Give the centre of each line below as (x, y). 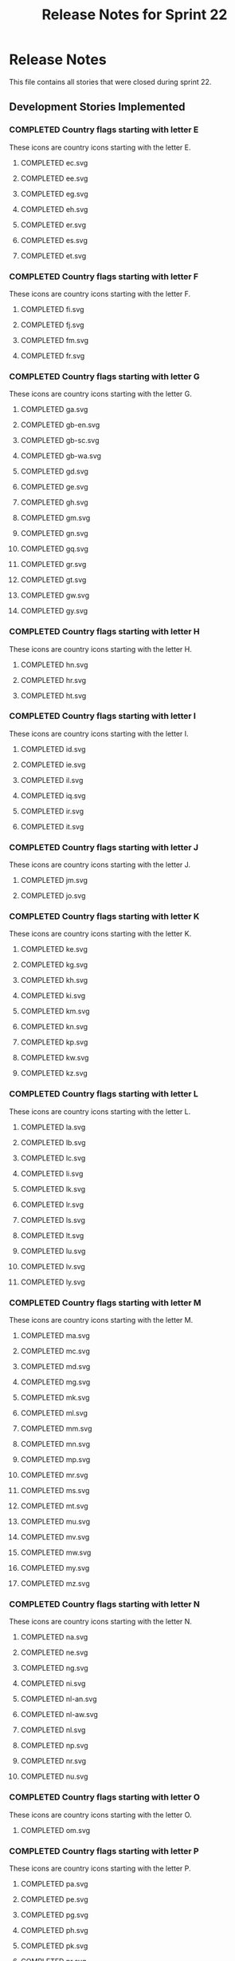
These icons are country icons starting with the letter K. (100, 934)
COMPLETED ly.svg (53, 1282)
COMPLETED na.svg (54, 1637)
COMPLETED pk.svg (54, 1946)
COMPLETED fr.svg (53, 355)
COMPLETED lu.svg (53, 1251)
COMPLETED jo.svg (53, 896)
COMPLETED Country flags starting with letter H (104, 632)
